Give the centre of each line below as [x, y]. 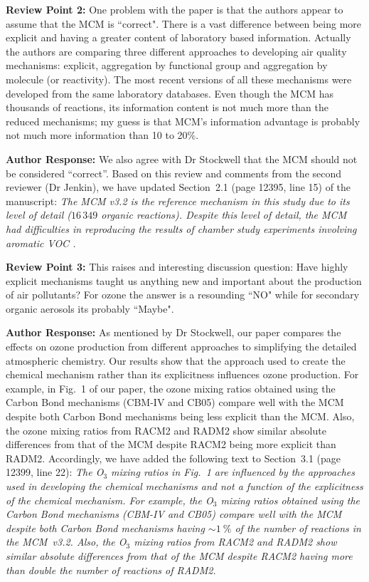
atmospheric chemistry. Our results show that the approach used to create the [176, 360]
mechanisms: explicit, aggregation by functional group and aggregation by [167, 65]
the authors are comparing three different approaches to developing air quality [176, 51]
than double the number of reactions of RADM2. [111, 570]
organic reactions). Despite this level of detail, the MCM [224, 215]
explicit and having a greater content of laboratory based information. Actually [178, 37]
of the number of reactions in [298, 528]
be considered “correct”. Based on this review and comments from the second [174, 173]
